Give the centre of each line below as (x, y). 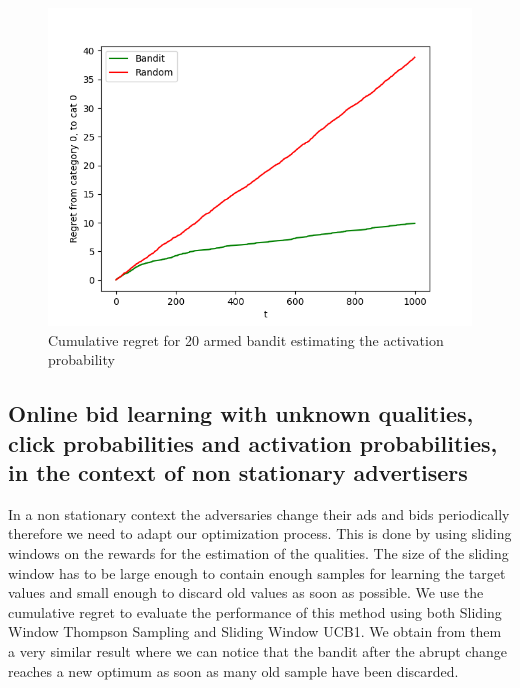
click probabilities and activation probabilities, (253, 442)
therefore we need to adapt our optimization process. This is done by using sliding (260, 533)
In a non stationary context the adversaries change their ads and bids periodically (259, 513)
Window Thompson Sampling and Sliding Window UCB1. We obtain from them (255, 631)
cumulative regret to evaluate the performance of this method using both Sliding (255, 611)
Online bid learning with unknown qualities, (241, 413)
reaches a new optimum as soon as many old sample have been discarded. (233, 670)
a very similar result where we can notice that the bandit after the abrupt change (257, 650)
